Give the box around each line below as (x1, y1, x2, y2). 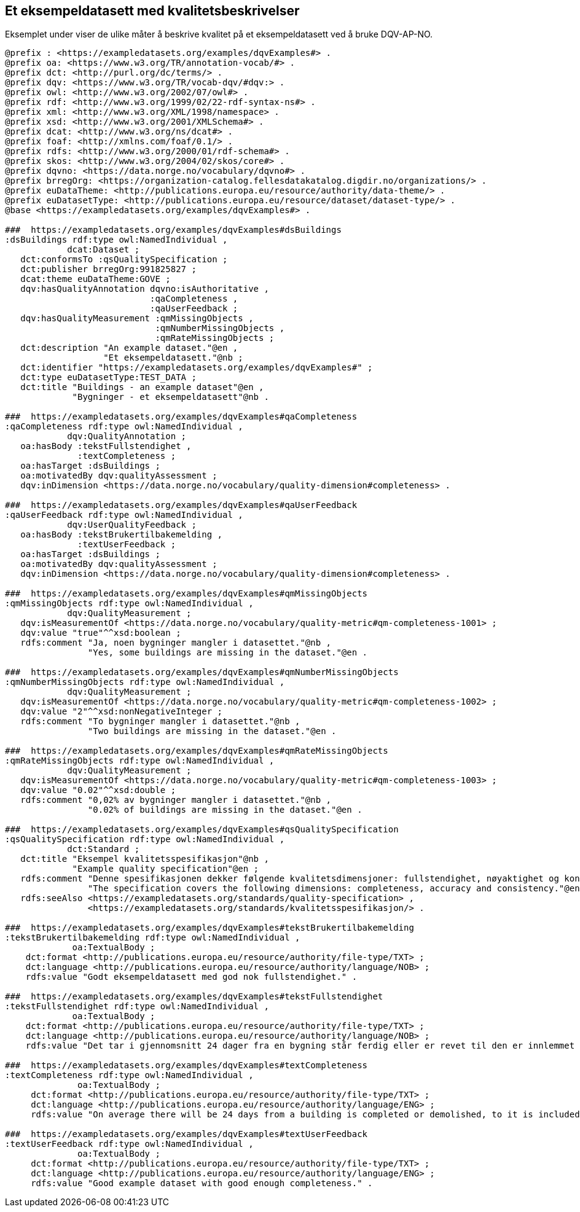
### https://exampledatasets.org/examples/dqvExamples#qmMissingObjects (5, 588, 368, 599)
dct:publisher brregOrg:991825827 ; (20, 264, 197, 275)
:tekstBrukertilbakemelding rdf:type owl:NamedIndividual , (5, 932, 300, 943)
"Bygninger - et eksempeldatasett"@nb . (72, 392, 269, 402)
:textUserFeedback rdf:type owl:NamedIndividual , (5, 1139, 254, 1149)
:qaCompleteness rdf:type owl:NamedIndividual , (5, 421, 243, 432)
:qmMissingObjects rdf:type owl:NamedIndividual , (5, 598, 254, 609)
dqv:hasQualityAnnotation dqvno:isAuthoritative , (20, 284, 269, 294)
